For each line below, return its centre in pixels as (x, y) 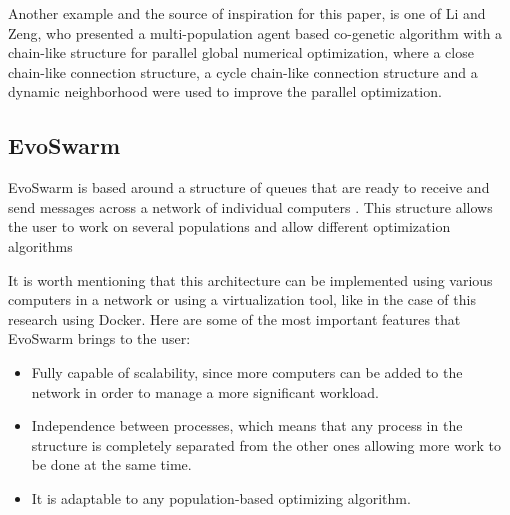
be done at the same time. (111, 464)
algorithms (40, 245)
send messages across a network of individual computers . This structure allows (250, 206)
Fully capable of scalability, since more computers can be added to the (247, 371)
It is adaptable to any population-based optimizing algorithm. (221, 497)
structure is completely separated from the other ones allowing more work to (266, 444)
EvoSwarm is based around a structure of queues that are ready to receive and (249, 187)
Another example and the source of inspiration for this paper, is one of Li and (247, 13)
